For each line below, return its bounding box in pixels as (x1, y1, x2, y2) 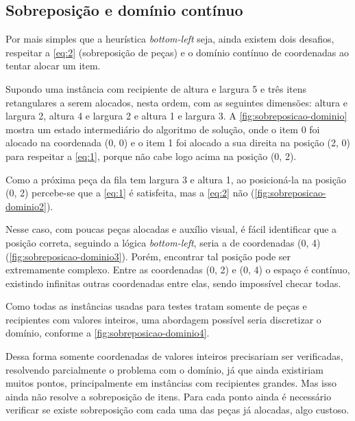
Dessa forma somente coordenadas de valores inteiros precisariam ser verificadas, (5, 349, 343, 363)
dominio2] (5, 198, 47, 213)
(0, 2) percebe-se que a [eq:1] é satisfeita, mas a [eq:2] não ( (5, 185, 255, 200)
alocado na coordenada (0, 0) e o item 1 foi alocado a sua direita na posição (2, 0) (5, 135, 351, 150)
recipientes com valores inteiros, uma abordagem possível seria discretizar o (5, 312, 321, 326)
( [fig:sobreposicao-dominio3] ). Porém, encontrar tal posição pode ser (5, 249, 291, 263)
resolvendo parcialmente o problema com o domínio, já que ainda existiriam (5, 362, 323, 376)
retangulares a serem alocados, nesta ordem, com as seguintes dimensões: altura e (5, 95, 347, 109)
